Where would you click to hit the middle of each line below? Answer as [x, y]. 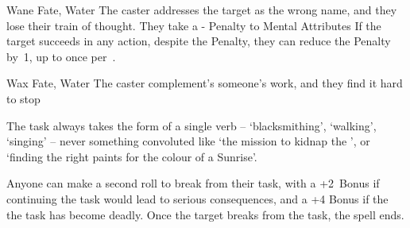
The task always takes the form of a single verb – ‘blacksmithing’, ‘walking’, [191, 125]
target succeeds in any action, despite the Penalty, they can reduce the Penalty [199, 41]
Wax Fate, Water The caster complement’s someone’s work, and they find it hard [205, 83]
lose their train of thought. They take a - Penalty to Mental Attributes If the [194, 25]
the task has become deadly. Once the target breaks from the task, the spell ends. [205, 214]
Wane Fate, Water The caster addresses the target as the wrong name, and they [202, 10]
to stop [23, 98]
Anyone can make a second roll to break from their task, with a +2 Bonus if [193, 183]
